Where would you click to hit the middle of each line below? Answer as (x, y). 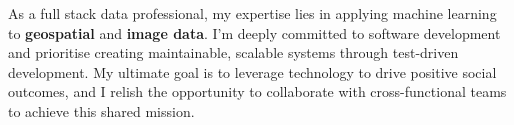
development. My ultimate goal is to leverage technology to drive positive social (252, 71)
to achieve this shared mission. (101, 110)
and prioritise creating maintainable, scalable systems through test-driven (233, 52)
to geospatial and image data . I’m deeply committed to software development (254, 32)
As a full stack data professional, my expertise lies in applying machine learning (252, 13)
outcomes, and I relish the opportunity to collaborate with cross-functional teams (257, 91)
